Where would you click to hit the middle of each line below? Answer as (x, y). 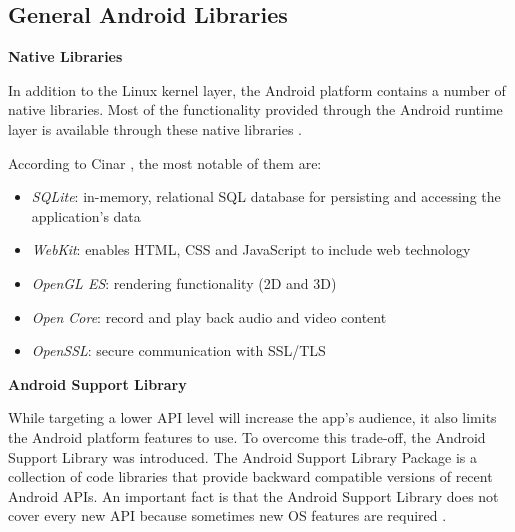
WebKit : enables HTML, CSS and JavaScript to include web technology (251, 249)
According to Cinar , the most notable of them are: (165, 162)
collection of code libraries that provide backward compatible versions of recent (250, 476)
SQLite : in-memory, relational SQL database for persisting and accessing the (266, 196)
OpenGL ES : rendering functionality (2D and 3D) (184, 282)
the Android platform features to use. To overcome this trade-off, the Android (247, 436)
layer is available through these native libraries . (155, 128)
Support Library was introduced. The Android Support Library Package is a (242, 456)
